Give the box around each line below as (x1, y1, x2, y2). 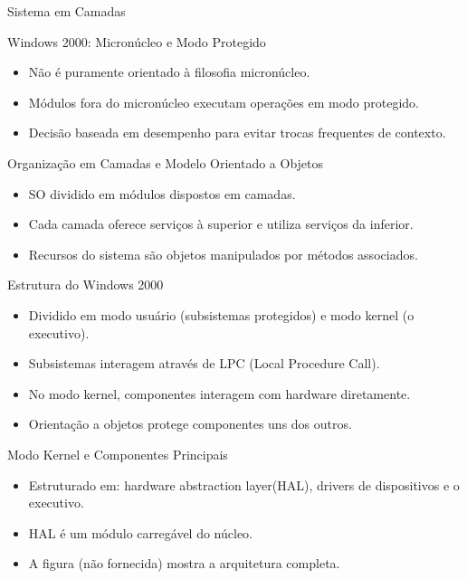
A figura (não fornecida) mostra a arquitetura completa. (28, 554, 340, 573)
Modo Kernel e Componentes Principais (7, 444, 228, 463)
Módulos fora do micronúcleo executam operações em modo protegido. (28, 92, 419, 111)
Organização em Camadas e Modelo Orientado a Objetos (7, 153, 324, 172)
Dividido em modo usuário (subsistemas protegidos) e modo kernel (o (28, 305, 415, 324)
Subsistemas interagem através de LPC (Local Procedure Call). (28, 354, 380, 373)
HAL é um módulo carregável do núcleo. (28, 523, 253, 542)
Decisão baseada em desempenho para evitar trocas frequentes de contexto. (28, 123, 446, 142)
